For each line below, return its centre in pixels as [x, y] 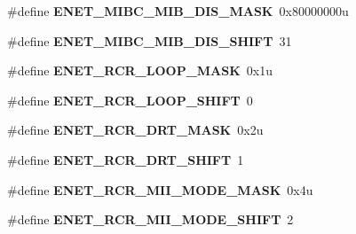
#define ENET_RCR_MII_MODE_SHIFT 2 [150, 219]
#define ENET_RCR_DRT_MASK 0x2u [135, 130]
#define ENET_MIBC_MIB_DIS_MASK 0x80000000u [178, 11]
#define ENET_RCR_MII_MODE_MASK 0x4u [160, 189]
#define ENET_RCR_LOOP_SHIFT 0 [130, 100]
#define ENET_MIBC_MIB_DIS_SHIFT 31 [150, 40]
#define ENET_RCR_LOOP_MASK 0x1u [140, 70]
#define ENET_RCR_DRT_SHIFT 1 [126, 159]
